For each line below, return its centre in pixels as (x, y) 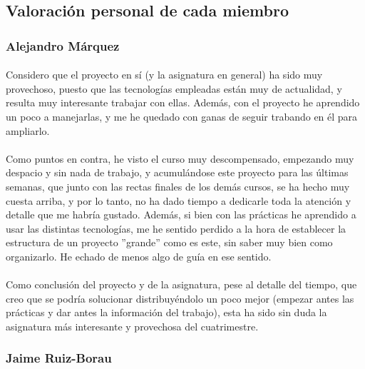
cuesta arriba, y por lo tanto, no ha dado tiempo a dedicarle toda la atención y (179, 200)
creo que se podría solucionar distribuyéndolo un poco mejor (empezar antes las (180, 298)
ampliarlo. (28, 130)
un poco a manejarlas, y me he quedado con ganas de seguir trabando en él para (182, 116)
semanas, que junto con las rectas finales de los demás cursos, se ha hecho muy (178, 186)
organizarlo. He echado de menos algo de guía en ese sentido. (139, 256)
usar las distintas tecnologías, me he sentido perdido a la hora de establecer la (176, 228)
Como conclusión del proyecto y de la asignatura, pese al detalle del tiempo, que (181, 284)
